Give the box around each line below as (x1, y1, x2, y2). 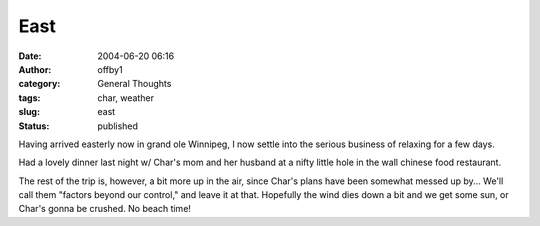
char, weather (97, 91, 155, 104)
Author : (18, 63, 52, 75)
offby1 (97, 63, 124, 75)
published (97, 120, 139, 132)
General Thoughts (97, 78, 172, 90)
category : (18, 78, 61, 90)
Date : (18, 50, 42, 62)
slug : (18, 106, 40, 118)
